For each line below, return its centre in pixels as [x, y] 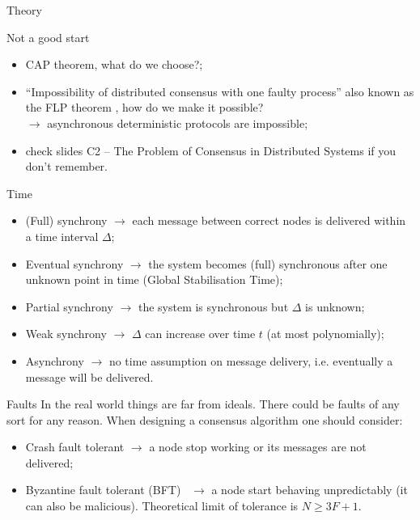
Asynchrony [55, 360]
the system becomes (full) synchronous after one [268, 263]
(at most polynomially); [325, 334]
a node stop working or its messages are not [258, 447]
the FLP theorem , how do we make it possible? [144, 107]
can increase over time [200, 334]
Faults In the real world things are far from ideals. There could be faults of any [203, 404]
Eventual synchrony [74, 263]
